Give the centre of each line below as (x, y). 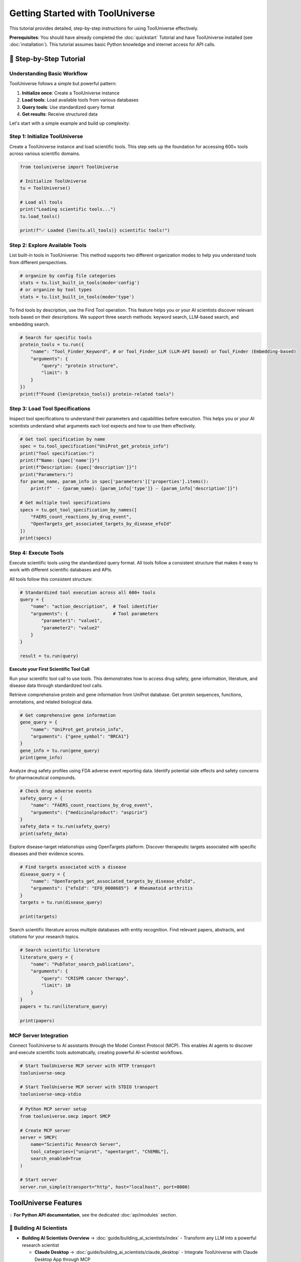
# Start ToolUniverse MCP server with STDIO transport (89, 1087)
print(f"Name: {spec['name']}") (60, 460)
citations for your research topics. (44, 937)
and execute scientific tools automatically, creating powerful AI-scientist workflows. (96, 1053)
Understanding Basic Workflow (48, 74)
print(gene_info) (41, 758)
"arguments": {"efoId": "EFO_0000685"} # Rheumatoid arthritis (112, 888)
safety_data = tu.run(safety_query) (65, 826)
